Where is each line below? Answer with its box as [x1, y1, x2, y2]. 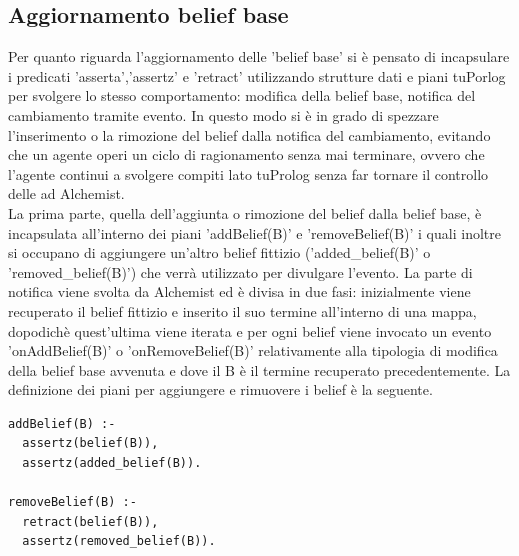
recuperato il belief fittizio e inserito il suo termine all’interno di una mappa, [8, 300, 477, 321]
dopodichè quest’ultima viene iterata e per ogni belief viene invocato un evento [8, 320, 492, 341]
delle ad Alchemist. [8, 183, 125, 204]
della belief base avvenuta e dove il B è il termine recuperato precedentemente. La [8, 359, 511, 380]
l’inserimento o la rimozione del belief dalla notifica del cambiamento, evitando [8, 124, 491, 145]
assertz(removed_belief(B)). [22, 534, 216, 549]
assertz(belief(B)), [22, 436, 159, 451]
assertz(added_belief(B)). [22, 456, 202, 471]
